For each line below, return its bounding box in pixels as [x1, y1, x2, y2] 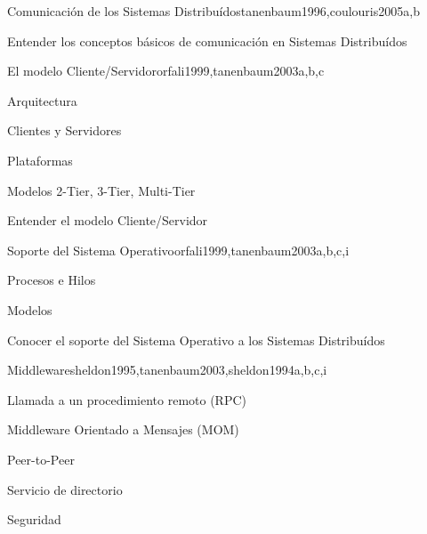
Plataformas [7, 150, 73, 169]
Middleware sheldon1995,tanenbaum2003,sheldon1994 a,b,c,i [7, 360, 327, 379]
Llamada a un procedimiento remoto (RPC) [7, 390, 246, 409]
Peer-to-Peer [7, 449, 75, 468]
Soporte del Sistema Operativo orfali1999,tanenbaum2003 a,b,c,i [7, 240, 350, 259]
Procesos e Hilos [7, 271, 96, 289]
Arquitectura [7, 91, 77, 109]
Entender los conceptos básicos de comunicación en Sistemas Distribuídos [7, 31, 407, 50]
